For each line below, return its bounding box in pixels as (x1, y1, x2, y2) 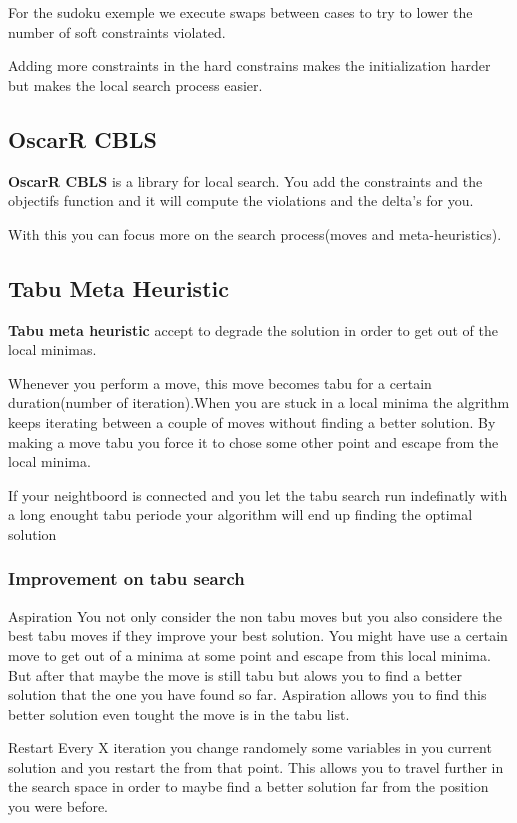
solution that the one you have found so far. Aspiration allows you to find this (8, 684, 487, 705)
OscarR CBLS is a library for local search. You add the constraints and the (8, 170, 483, 191)
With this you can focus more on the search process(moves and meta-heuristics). (8, 223, 502, 244)
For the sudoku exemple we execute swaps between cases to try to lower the (8, 2, 473, 22)
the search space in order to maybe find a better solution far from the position (8, 776, 489, 797)
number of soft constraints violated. (8, 21, 226, 42)
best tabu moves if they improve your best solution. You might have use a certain (8, 625, 508, 646)
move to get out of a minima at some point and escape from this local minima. (8, 644, 491, 665)
